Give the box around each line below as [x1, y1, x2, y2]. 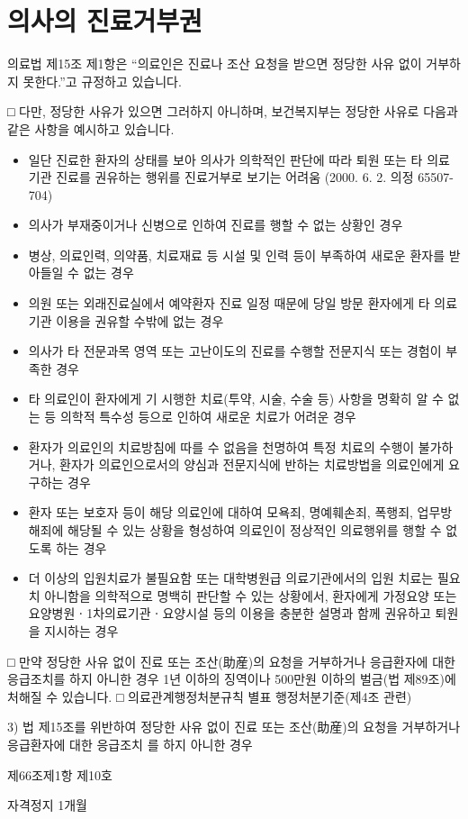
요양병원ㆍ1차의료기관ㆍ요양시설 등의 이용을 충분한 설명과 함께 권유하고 [28, 604, 431, 623]
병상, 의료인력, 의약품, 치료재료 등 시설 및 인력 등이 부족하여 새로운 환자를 [28, 245, 445, 264]
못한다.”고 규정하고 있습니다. [22, 71, 182, 90]
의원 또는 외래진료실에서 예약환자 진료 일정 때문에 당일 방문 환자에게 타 [28, 294, 430, 313]
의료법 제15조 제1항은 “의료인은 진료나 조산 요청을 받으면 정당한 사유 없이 [7, 54, 422, 73]
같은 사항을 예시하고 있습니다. [7, 119, 175, 138]
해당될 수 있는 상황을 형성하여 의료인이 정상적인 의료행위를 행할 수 [67, 521, 442, 539]
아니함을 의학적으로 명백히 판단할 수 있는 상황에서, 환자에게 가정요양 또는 [44, 586, 457, 605]
